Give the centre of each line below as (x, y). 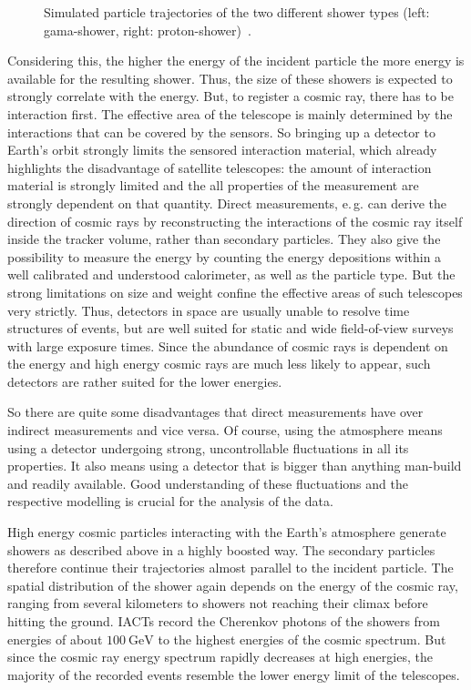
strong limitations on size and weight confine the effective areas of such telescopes (235, 292)
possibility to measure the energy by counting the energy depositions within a (225, 256)
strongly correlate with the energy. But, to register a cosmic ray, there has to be (230, 96)
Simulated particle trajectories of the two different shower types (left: (237, 12)
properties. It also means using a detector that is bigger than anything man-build (235, 466)
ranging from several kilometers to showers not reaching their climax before (218, 603)
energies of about (55, 639)
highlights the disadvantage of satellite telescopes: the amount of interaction (220, 167)
